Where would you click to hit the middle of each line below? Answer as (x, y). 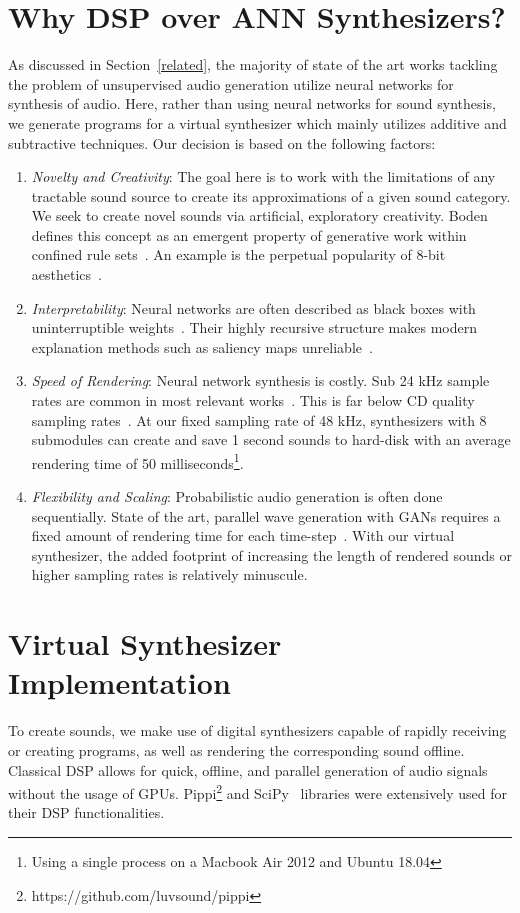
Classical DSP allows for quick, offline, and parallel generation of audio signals (248, 769)
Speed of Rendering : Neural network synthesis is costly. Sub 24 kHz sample (260, 380)
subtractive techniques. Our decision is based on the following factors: (222, 142)
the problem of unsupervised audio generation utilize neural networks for (231, 83)
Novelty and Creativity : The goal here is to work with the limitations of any (263, 176)
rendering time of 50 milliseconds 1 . (137, 461)
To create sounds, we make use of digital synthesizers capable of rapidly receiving (257, 730)
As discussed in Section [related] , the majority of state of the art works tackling (253, 64)
